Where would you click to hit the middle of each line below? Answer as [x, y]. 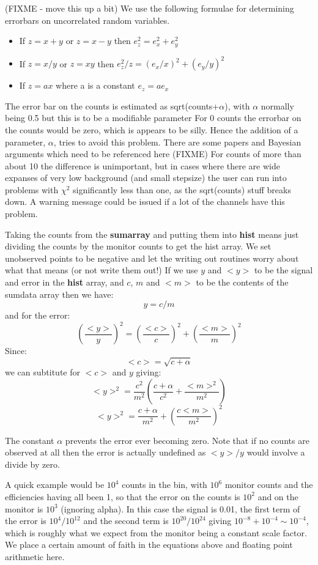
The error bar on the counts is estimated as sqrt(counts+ [112, 105]
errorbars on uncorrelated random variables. [87, 20]
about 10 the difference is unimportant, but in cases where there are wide [142, 165]
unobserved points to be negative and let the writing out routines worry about [152, 258]
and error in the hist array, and [65, 282]
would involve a [276, 452]
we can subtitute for [43, 372]
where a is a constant [95, 85]
